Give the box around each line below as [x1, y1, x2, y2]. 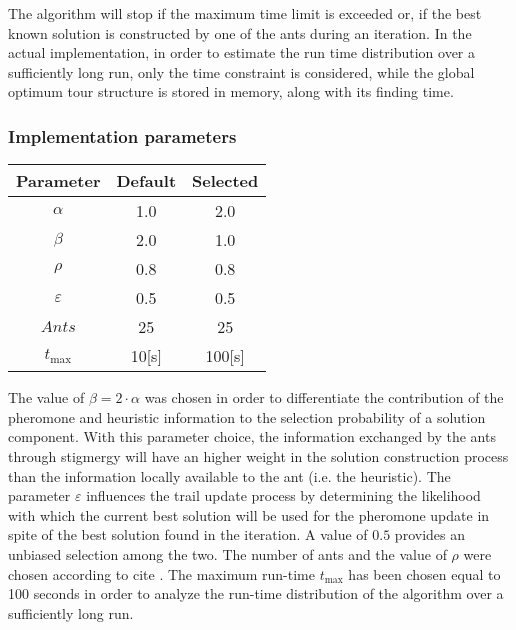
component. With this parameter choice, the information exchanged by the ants [8, 426, 496, 447]
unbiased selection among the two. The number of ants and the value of [8, 543, 447, 564]
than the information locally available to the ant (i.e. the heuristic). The [8, 465, 451, 486]
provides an [394, 524, 465, 545]
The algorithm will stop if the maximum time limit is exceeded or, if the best [8, 3, 482, 23]
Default [116, 169, 177, 193]
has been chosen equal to [348, 563, 501, 584]
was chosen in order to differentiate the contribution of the [144, 387, 504, 408]
